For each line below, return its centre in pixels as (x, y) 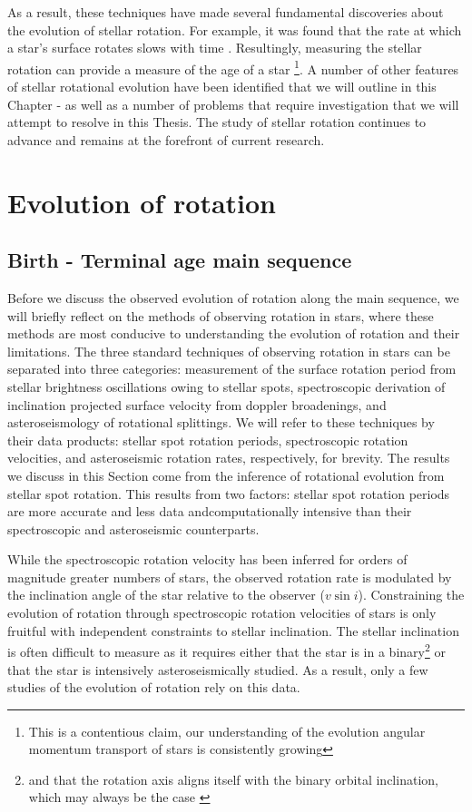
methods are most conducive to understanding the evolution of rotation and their (234, 333)
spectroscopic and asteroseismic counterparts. (133, 528)
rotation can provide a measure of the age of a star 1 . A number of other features (233, 67)
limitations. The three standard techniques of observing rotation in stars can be (229, 351)
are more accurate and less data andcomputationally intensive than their (210, 511)
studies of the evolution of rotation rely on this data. (154, 687)
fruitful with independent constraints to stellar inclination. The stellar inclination (233, 630)
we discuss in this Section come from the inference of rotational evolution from (226, 475)
